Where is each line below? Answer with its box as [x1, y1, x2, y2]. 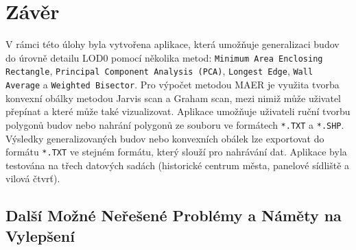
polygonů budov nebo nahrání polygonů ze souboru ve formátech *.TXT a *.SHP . [5, 117, 344, 132]
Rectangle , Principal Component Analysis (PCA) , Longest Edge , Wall [5, 64, 313, 78]
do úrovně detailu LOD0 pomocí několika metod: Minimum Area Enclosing [5, 50, 323, 64]
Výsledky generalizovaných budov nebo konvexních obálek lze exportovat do [5, 131, 324, 145]
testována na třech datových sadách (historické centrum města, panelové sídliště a [5, 158, 350, 172]
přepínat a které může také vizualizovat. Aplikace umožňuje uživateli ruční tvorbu [5, 104, 351, 118]
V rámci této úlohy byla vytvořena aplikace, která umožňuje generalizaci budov [5, 37, 340, 51]
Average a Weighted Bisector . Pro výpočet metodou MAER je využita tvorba [5, 77, 340, 92]
